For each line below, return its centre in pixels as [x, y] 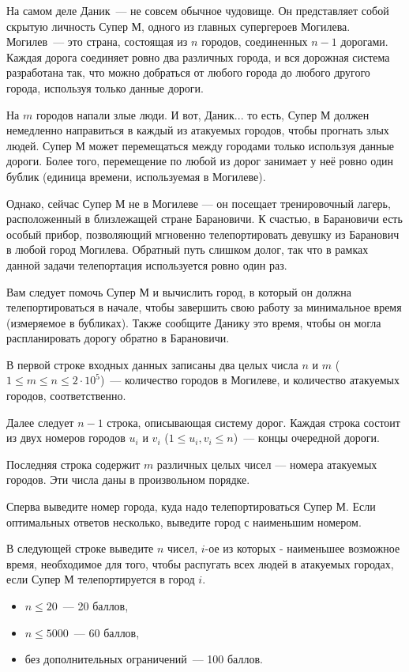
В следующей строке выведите [80, 548]
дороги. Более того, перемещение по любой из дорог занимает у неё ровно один [200, 161]
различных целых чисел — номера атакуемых [267, 464]
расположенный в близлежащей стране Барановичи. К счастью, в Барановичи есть [204, 219]
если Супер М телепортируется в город [101, 579]
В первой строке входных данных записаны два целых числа [152, 364]
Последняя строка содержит [73, 464]
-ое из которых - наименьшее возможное [302, 548]
